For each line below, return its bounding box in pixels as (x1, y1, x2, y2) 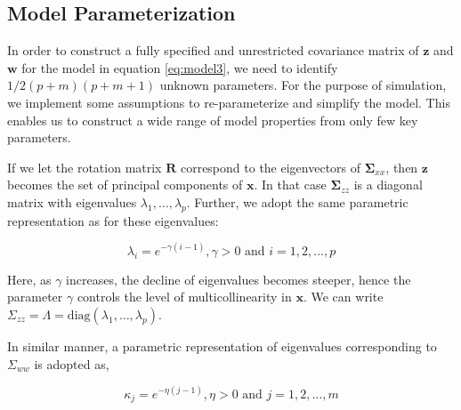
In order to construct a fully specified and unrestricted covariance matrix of (7, 41, 419, 60)
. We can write (303, 287, 384, 306)
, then (385, 157, 418, 176)
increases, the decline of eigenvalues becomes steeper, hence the (66, 269, 411, 288)
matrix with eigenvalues (7, 192, 137, 211)
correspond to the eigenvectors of (180, 157, 361, 176)
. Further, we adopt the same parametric (186, 192, 408, 211)
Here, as (7, 269, 52, 288)
